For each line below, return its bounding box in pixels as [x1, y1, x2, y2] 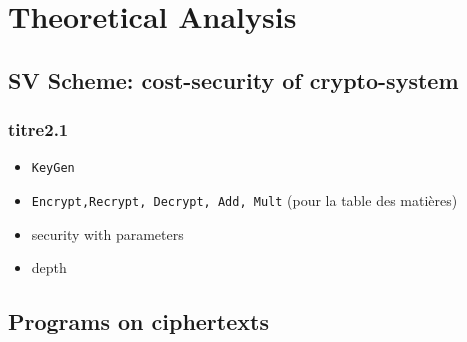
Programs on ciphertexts [8, 306, 269, 337]
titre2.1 [8, 117, 69, 142]
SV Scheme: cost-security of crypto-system [8, 64, 459, 95]
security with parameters [31, 223, 184, 244]
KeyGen [31, 161, 75, 176]
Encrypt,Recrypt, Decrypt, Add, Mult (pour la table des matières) [31, 190, 458, 211]
